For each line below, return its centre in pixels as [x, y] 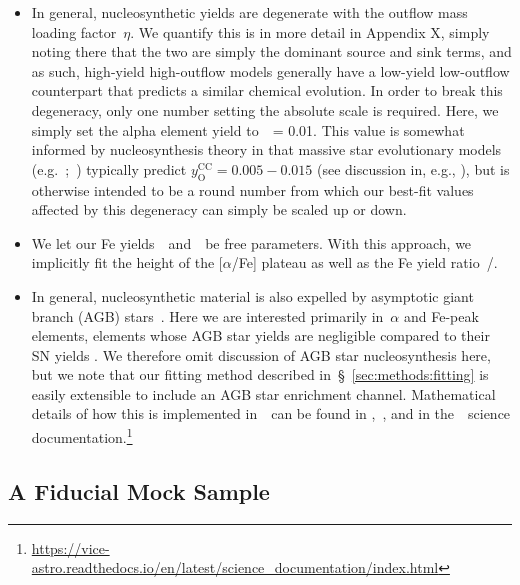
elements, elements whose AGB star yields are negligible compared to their [260, 335]
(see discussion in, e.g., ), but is [413, 168]
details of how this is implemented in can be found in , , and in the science [271, 413]
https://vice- [70, 547]
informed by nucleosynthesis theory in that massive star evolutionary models [266, 149]
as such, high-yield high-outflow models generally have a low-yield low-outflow [270, 70]
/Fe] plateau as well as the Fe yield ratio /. [364, 262]
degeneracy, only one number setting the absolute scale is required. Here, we [265, 109]
